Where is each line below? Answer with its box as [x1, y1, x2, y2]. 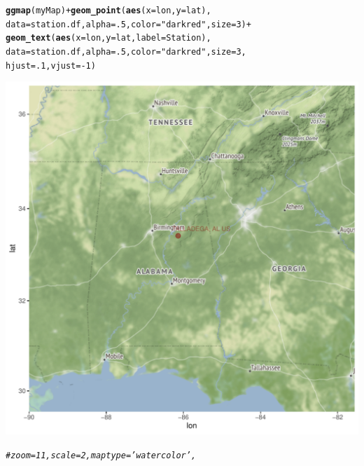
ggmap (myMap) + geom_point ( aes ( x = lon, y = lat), [6, 6, 211, 15]
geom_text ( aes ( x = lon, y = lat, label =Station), [6, 33, 211, 43]
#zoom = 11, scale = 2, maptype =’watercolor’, [6, 450, 197, 460]
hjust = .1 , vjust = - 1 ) [6, 60, 96, 71]
